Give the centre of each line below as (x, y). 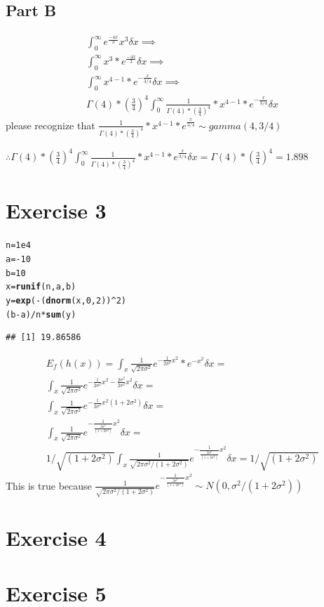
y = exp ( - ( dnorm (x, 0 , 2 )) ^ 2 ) (66, 300)
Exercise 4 (56, 538)
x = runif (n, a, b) (41, 287)
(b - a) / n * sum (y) (41, 314)
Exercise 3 (56, 210)
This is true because (49, 485)
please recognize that (50, 125)
